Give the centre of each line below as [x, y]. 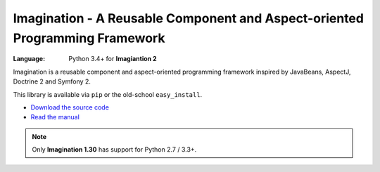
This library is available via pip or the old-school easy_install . [108, 94]
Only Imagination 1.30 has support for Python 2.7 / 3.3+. [114, 150]
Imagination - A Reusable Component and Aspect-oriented [188, 18]
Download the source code [70, 107]
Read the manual [55, 117]
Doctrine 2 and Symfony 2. [52, 81]
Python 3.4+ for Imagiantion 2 [113, 59]
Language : [29, 59]
